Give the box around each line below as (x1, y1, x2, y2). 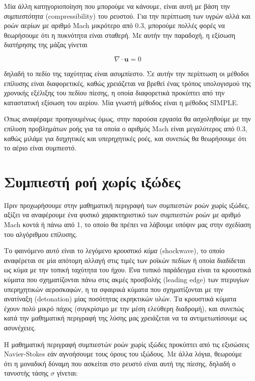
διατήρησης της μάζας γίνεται (4, 39, 87, 50)
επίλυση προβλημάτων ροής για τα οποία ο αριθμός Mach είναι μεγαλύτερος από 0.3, (4, 123, 248, 133)
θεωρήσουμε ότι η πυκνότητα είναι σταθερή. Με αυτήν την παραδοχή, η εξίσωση (4, 29, 235, 40)
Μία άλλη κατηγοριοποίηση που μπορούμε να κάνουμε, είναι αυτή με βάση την (4, 1, 230, 11)
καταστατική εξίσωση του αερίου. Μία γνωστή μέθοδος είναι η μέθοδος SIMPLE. (4, 97, 239, 107)
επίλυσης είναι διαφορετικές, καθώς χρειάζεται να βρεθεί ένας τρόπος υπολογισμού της (4, 78, 251, 88)
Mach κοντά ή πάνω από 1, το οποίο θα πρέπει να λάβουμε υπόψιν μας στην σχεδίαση (4, 219, 251, 230)
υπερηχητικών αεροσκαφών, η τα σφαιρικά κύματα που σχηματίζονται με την (4, 284, 224, 294)
